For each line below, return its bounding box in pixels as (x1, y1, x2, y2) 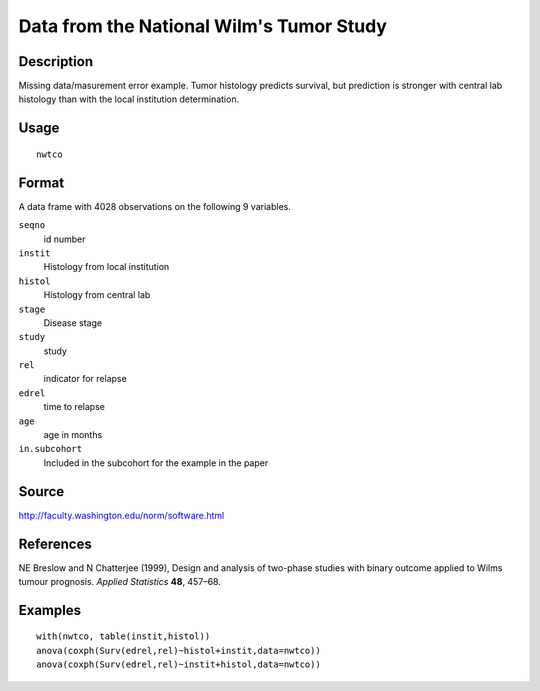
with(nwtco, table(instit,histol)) (36, 631, 211, 642)
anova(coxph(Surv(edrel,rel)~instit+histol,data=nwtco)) (36, 659, 322, 670)
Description (18, 53, 94, 70)
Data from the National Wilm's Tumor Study (18, 15, 387, 37)
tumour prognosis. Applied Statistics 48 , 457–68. (18, 576, 222, 587)
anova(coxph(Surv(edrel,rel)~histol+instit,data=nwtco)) (36, 645, 322, 656)
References (18, 535, 92, 552)
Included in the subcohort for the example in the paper (43, 456, 269, 469)
